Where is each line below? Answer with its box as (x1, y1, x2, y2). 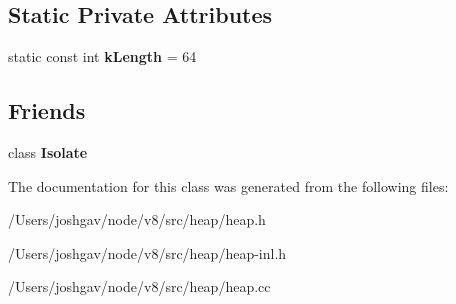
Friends (8, 95, 86, 126)
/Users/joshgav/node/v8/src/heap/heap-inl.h (8, 242, 287, 263)
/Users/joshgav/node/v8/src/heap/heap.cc (8, 276, 271, 297)
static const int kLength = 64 (8, 46, 197, 67)
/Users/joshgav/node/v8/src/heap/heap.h (8, 209, 266, 230)
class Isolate (8, 142, 88, 162)
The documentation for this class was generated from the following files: (8, 175, 449, 196)
